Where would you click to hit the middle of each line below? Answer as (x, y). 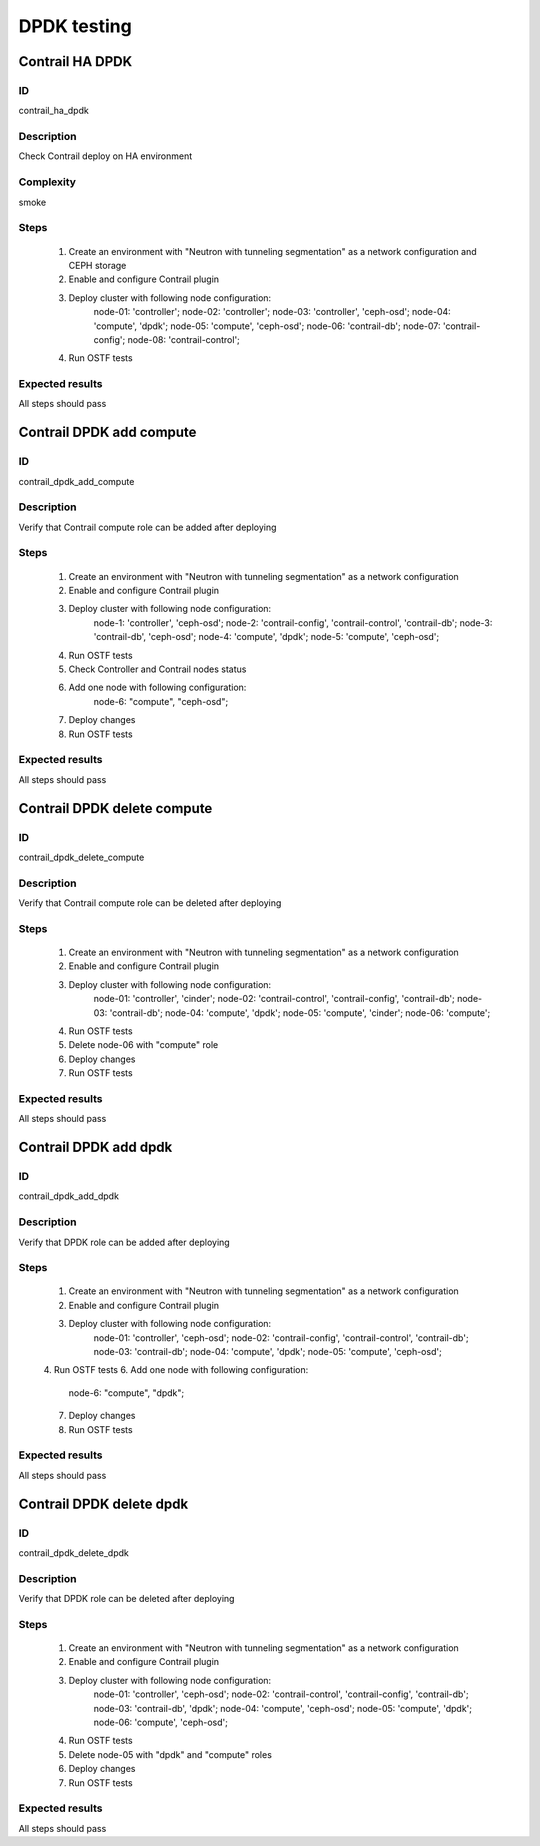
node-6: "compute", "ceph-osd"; (161, 701)
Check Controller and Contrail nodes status (157, 669)
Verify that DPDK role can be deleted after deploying (126, 1599)
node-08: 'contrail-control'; (183, 339)
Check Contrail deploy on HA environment (105, 156)
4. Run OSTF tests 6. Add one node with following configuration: (176, 1370)
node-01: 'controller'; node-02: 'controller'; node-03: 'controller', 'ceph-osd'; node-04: (272, 312)
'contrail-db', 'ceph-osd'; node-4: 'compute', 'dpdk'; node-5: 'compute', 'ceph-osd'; (266, 637)
